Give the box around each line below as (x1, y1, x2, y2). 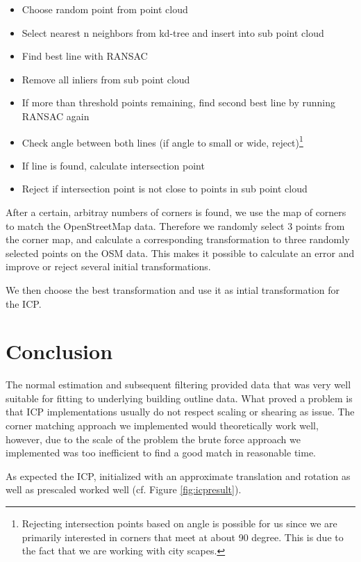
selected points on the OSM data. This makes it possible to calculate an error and (6, 245, 355, 260)
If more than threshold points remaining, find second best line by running (22, 95, 336, 110)
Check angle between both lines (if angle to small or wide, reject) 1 (22, 133, 303, 149)
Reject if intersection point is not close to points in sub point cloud (22, 181, 308, 196)
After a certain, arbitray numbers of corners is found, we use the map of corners (6, 205, 346, 219)
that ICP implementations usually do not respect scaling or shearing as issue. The (6, 404, 355, 419)
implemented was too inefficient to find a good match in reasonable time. (6, 445, 316, 460)
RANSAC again (22, 108, 90, 123)
